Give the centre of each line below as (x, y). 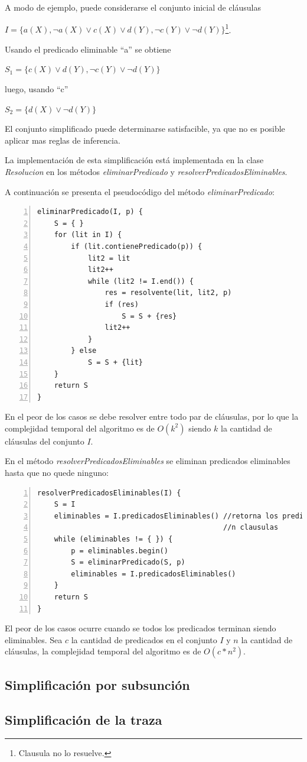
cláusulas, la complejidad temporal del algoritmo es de (103, 651)
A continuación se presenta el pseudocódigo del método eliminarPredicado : (140, 191)
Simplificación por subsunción (97, 684)
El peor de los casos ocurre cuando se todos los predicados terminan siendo (141, 628)
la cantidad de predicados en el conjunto (144, 639)
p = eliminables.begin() (120, 551)
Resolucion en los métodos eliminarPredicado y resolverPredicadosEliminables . (146, 171)
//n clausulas (251, 528)
